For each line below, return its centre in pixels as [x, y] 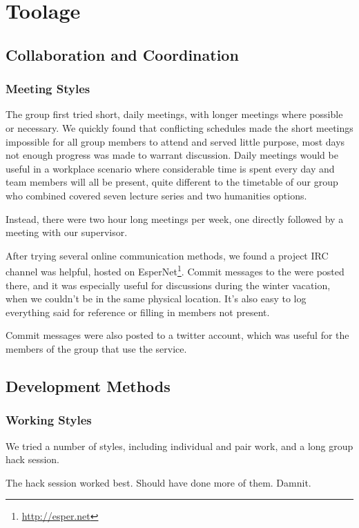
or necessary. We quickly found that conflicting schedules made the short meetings [179, 127]
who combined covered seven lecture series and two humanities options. [156, 195]
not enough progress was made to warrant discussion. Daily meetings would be [172, 155]
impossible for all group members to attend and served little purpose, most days [175, 141]
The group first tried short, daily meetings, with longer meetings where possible [174, 114]
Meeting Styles [48, 89]
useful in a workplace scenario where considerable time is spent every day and [170, 168]
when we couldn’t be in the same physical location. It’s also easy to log [156, 299]
